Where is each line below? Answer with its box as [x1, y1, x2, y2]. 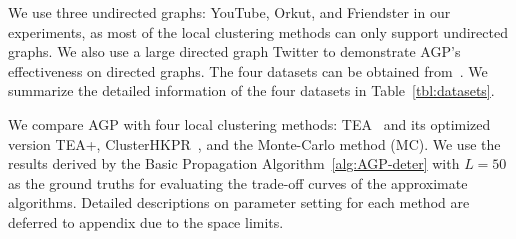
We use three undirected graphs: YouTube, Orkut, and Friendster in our [8, 2, 451, 22]
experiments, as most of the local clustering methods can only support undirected [8, 21, 508, 42]
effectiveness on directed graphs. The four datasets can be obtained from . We [8, 60, 488, 81]
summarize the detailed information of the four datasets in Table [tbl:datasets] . [8, 80, 495, 101]
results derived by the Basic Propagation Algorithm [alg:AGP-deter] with [8, 153, 460, 174]
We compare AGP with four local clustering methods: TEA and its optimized [8, 113, 491, 134]
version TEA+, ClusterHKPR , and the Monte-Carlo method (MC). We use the [8, 133, 501, 154]
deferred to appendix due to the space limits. [8, 211, 284, 232]
